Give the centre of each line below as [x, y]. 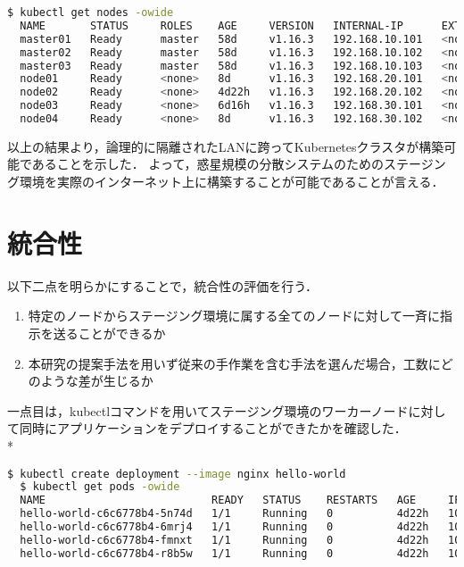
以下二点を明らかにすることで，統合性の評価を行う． [163, 285]
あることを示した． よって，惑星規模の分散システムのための [208, 164]
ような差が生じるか [97, 381]
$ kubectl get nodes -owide [91, 13]
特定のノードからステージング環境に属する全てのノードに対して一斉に [234, 316]
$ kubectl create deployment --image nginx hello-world [177, 474]
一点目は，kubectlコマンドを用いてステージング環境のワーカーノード [208, 410]
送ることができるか [109, 333]
